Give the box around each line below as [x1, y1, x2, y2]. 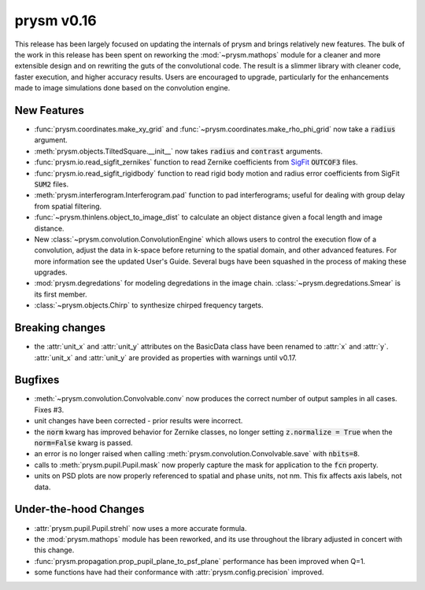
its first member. [34, 289, 87, 299]
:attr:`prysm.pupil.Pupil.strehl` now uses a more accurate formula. [34, 523, 247, 533]
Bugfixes [14, 374, 60, 387]
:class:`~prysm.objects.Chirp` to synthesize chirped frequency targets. [34, 301, 264, 310]
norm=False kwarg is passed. [34, 438, 133, 448]
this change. [34, 545, 75, 555]
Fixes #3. [34, 405, 65, 415]
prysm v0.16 [14, 12, 98, 29]
